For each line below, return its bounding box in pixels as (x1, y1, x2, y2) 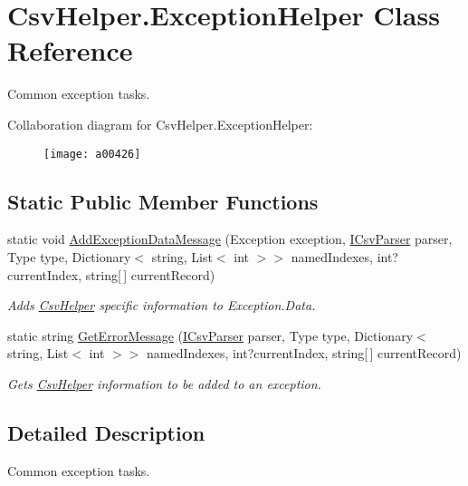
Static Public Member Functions (7, 187, 319, 215)
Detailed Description (7, 418, 205, 446)
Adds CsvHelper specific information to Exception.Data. (7, 296, 316, 315)
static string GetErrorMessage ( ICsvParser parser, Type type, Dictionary (7, 326, 414, 345)
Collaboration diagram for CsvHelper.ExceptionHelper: (7, 114, 313, 133)
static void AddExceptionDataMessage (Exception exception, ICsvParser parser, (7, 229, 453, 248)
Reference (7, 32, 133, 69)
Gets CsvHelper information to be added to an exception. (7, 374, 321, 393)
